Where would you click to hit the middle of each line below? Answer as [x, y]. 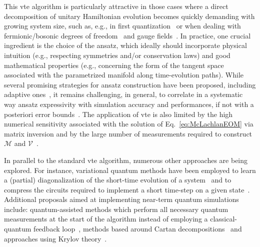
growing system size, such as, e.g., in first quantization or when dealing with [122, 26]
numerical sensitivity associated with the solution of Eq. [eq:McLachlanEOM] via [129, 124]
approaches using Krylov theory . [55, 238]
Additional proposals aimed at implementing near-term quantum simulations [121, 199]
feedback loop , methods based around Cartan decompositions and [138, 229]
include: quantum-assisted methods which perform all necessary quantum [116, 209]
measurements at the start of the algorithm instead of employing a [106, 219]
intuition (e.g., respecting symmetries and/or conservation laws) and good [117, 55]
